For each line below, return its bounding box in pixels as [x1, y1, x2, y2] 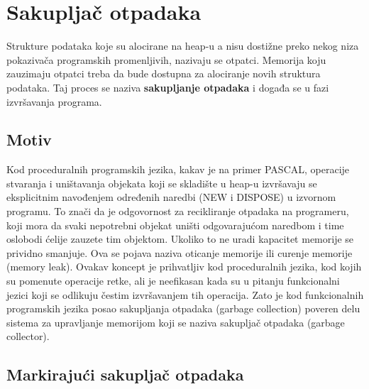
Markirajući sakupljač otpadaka [6, 363, 244, 385]
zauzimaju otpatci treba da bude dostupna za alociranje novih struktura [6, 66, 321, 81]
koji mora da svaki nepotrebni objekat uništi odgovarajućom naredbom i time [6, 217, 344, 232]
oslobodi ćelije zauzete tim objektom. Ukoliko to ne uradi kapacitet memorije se [6, 231, 354, 246]
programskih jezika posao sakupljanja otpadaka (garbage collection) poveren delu [6, 301, 360, 316]
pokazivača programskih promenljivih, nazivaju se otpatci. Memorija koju [6, 52, 326, 67]
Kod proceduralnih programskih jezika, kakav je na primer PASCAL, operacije [6, 162, 350, 177]
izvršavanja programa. [6, 94, 102, 109]
